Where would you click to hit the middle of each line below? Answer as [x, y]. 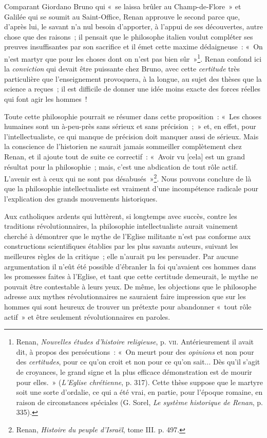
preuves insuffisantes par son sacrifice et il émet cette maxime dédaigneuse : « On [133, 47]
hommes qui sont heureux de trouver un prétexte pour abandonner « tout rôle [128, 306]
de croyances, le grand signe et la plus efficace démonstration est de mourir [134, 371]
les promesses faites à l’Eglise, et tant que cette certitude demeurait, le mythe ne [131, 276]
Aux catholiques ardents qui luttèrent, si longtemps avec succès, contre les [121, 216]
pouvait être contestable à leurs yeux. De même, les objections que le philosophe [130, 286]
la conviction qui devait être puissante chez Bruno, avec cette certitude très [122, 69]
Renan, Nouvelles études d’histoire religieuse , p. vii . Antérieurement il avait [135, 342]
